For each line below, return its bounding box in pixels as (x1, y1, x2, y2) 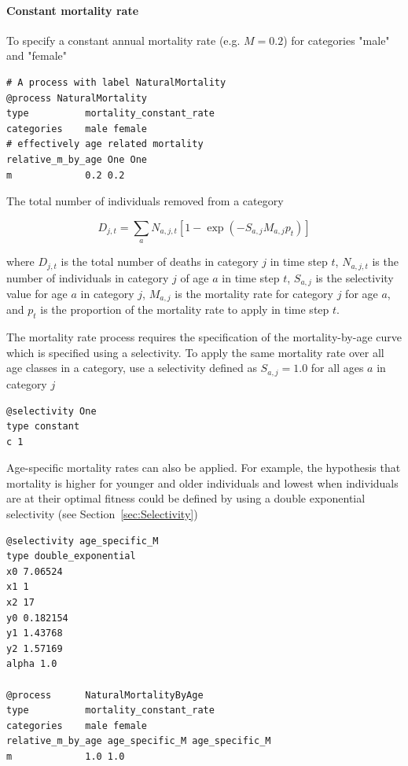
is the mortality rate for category (175, 285, 333, 302)
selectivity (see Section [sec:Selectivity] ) (6, 506, 198, 522)
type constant (6, 421, 80, 433)
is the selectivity (315, 269, 394, 285)
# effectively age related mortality (6, 138, 204, 150)
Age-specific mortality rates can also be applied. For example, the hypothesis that (6, 459, 401, 476)
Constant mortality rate (6, 2, 139, 18)
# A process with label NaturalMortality (6, 76, 226, 88)
